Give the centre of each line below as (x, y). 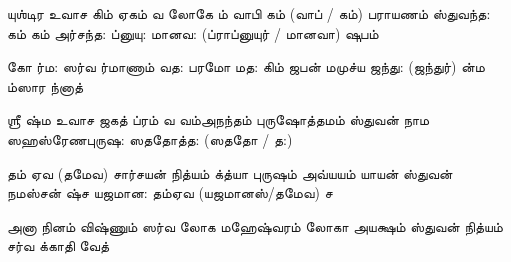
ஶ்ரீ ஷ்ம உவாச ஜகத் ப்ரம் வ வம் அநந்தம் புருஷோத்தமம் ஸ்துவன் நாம (218, 119)
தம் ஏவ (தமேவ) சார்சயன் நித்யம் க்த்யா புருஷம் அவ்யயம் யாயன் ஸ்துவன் (230, 172)
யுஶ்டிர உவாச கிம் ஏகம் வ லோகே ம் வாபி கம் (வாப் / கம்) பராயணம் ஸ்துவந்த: (249, 13)
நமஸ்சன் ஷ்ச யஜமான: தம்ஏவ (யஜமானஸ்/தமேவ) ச (170, 192)
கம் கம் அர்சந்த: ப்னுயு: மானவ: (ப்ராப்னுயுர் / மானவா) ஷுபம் (193, 32)
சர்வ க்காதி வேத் (58, 245)
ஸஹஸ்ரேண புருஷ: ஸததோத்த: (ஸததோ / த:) (150, 138)
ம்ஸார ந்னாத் (45, 85)
